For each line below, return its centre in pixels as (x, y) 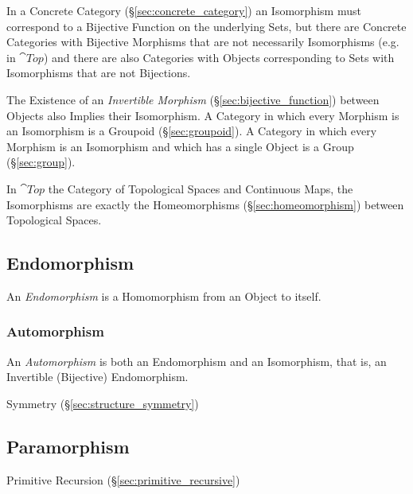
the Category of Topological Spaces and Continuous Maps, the (201, 188)
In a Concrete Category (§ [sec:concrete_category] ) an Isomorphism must (184, 10)
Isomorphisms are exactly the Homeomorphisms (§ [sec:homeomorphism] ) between (205, 204)
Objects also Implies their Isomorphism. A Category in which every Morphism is (203, 115)
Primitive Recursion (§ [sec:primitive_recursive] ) (123, 479)
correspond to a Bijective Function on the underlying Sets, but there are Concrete (206, 26)
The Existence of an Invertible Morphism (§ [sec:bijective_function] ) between (193, 99)
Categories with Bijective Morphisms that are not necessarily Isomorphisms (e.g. (203, 42)
